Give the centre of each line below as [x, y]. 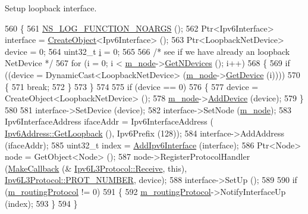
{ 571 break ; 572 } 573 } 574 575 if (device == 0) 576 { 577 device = [132, 86]
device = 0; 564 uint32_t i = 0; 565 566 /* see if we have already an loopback [147, 51]
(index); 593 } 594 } [41, 203]
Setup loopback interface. [51, 8]
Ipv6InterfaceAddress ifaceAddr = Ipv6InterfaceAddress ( [109, 121]
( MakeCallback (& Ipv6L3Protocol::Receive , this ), [96, 168]
